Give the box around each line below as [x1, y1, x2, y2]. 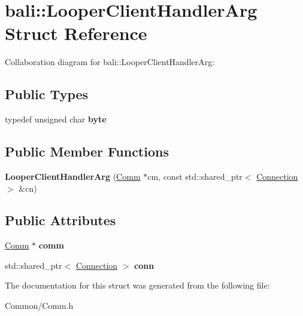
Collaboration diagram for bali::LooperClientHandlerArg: [5, 56, 215, 68]
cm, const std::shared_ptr [147, 170, 243, 182]
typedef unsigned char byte [5, 113, 107, 125]
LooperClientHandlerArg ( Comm [5, 170, 141, 182]
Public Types [5, 85, 89, 103]
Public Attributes [5, 211, 116, 229]
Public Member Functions [5, 142, 169, 161]
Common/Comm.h [5, 299, 74, 312]
